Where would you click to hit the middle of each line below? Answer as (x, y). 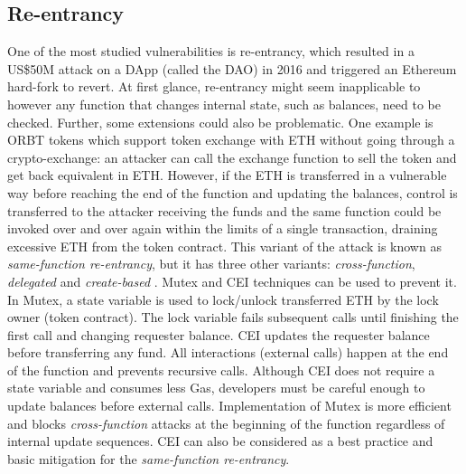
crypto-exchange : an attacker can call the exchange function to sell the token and (232, 157)
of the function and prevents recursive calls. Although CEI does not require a (221, 370)
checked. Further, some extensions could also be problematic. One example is (220, 122)
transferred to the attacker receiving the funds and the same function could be (224, 210)
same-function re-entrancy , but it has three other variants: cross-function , (211, 264)
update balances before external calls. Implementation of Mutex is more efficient (229, 406)
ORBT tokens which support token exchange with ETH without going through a (231, 140)
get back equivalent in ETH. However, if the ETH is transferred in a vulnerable (227, 175)
